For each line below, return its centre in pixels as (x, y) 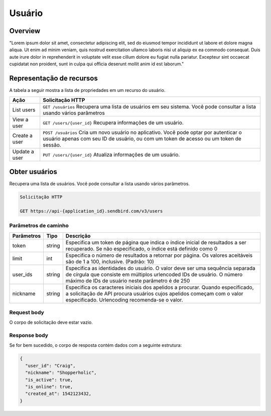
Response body (29, 335)
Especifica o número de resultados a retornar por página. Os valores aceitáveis (159, 255)
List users (24, 109)
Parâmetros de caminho (39, 226)
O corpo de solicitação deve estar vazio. (51, 322)
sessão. (52, 145)
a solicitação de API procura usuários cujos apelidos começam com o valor (154, 294)
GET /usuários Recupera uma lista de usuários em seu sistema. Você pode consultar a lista (149, 106)
